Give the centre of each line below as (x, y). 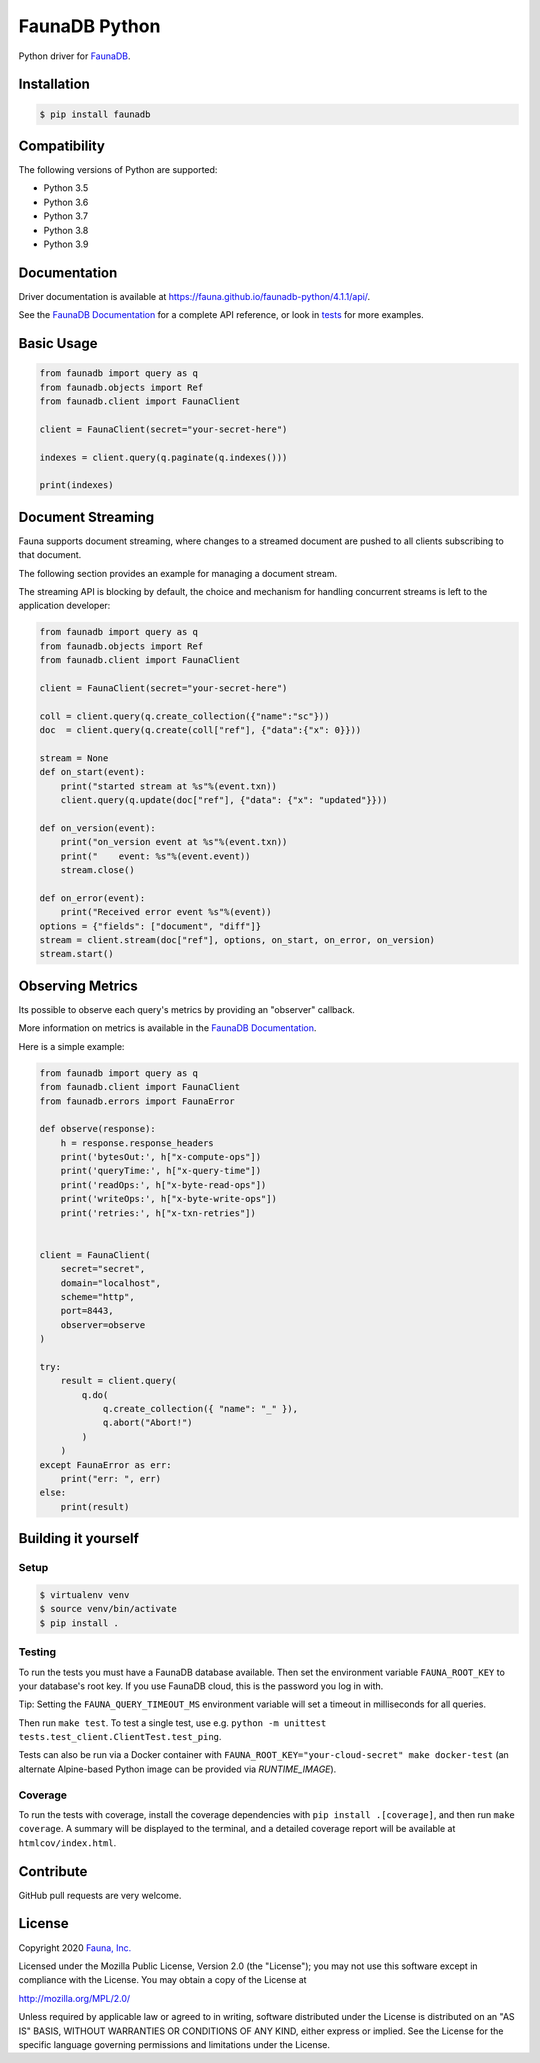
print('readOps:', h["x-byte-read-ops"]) (163, 1184)
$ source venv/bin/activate (108, 1609)
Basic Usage (58, 343)
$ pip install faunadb (95, 114)
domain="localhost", (111, 1283)
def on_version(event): (98, 828)
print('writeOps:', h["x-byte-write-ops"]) (168, 1199)
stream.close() (97, 870)
